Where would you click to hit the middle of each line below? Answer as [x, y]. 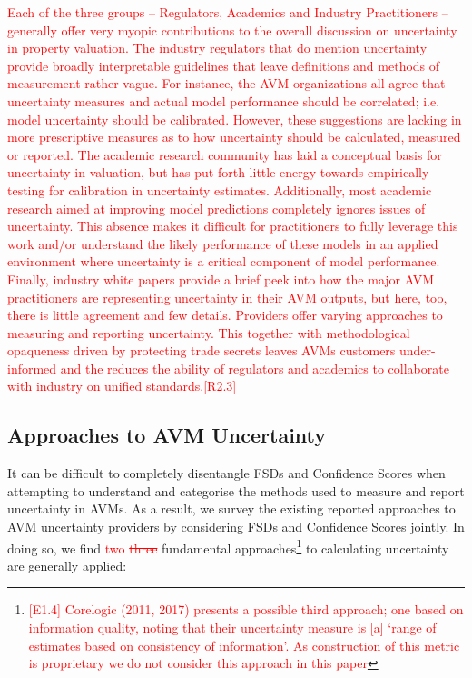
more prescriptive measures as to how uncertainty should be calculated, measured [234, 137]
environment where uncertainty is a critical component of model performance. [224, 261]
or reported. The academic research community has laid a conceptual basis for [225, 154]
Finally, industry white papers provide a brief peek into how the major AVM [221, 279]
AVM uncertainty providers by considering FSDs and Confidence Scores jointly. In [236, 527]
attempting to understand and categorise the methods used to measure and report [236, 490]
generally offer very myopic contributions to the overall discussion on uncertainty [232, 30]
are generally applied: [67, 565]
